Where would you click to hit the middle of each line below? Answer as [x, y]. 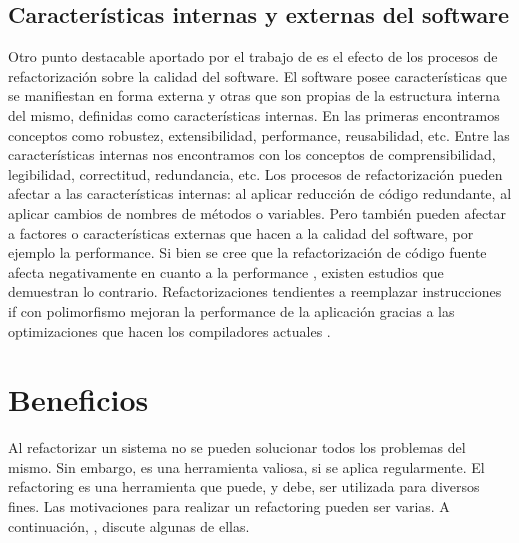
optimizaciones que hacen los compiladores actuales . [169, 330]
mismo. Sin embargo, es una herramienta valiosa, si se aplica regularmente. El [246, 466]
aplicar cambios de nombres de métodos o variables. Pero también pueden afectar [257, 212]
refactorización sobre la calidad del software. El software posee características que [258, 75]
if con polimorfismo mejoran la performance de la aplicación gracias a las [231, 310]
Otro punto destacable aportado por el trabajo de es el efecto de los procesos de [253, 56]
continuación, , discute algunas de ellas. [129, 525]
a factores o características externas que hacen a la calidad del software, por [241, 232]
